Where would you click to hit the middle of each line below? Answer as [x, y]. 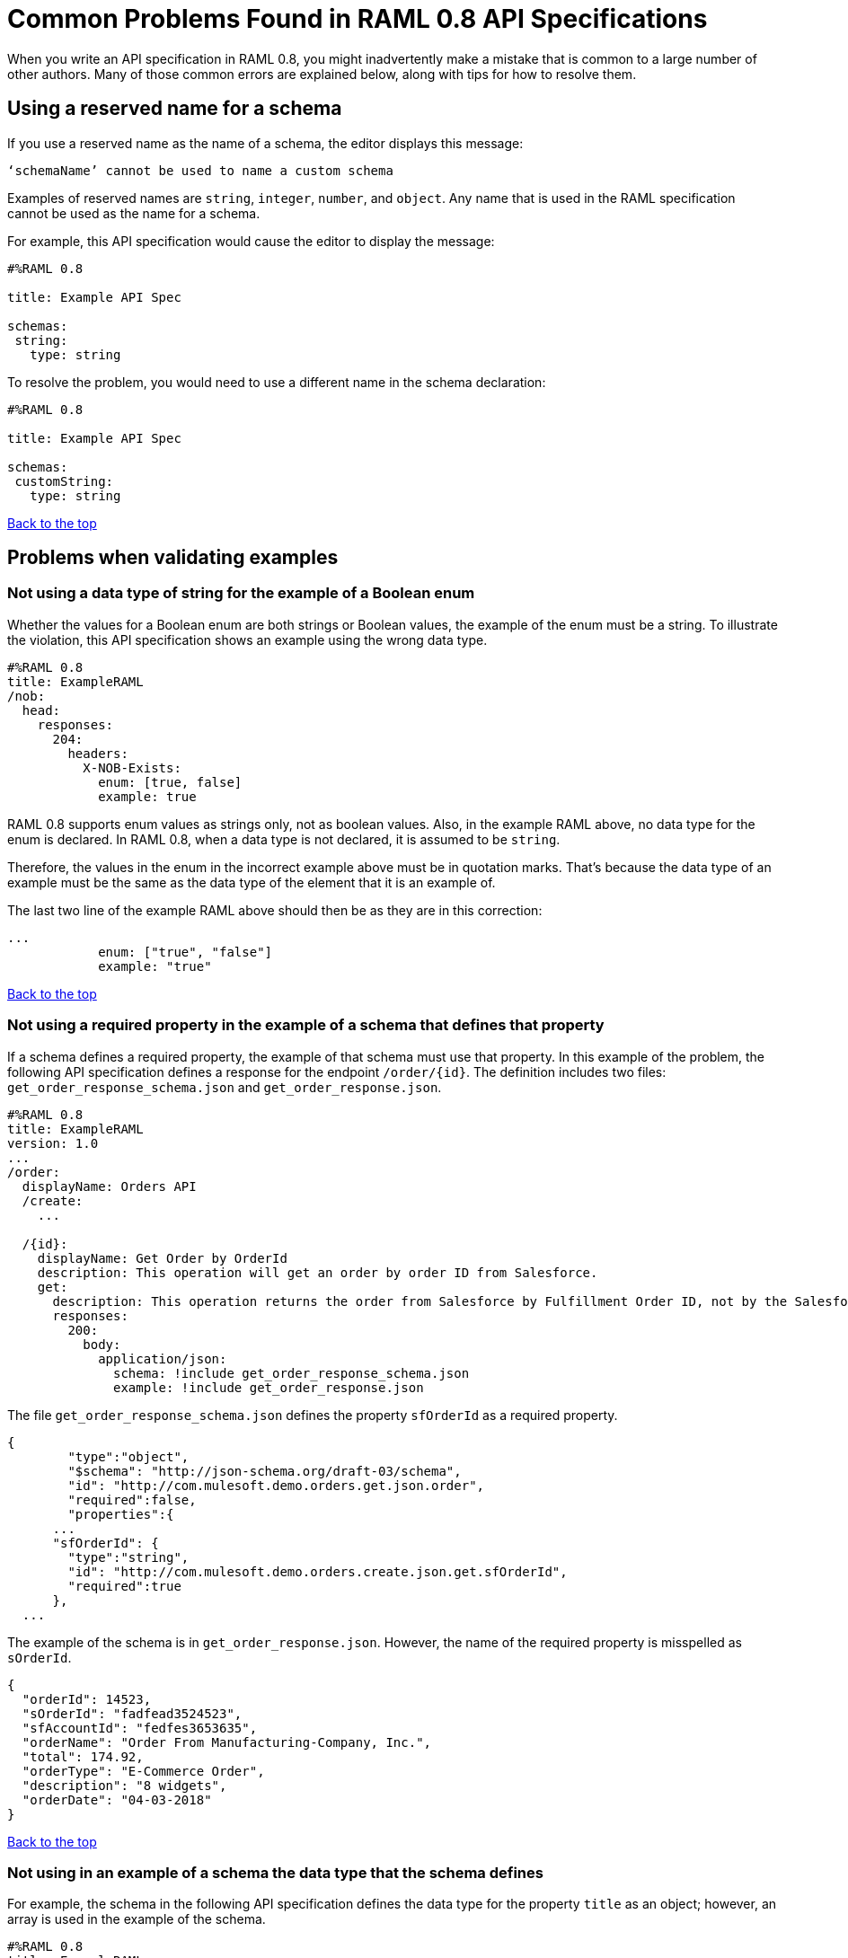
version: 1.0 [53, 1143]
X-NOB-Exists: [132, 767]
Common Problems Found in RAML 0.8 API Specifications [358, 19]
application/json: [163, 1358]
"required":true [124, 1586]
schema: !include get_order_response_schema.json [291, 1373]
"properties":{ [121, 1514]
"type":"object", [128, 1456]
